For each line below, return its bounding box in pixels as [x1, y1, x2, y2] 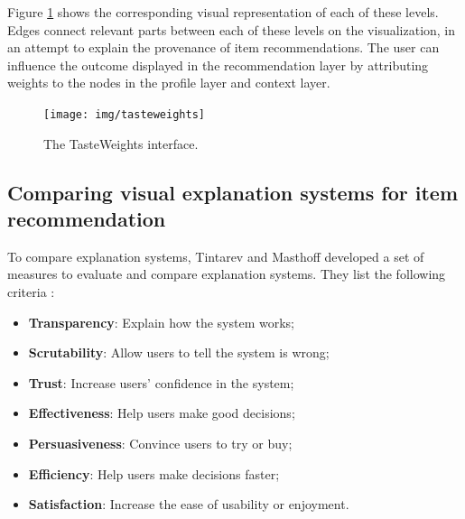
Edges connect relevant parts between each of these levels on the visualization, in [7, 20, 456, 39]
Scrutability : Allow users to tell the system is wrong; [28, 343, 330, 362]
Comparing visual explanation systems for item [7, 178, 459, 206]
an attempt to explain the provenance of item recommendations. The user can [7, 38, 440, 57]
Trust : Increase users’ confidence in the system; [28, 373, 294, 392]
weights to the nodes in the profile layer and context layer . [7, 73, 330, 92]
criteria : [7, 283, 55, 301]
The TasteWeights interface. [43, 134, 199, 153]
